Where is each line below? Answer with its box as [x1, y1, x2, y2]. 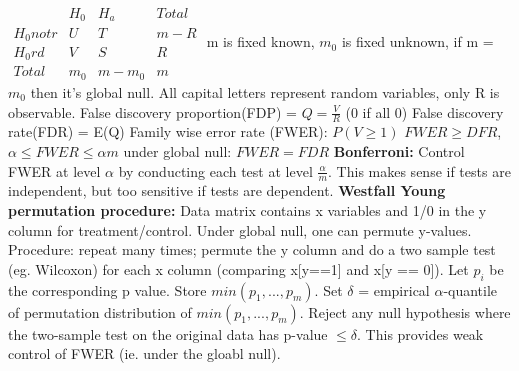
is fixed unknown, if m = [341, 31, 494, 52]
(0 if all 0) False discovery [345, 101, 504, 122]
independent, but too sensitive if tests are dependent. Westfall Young [8, 180, 446, 201]
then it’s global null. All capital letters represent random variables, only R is [30, 81, 500, 102]
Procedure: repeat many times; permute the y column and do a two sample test [8, 239, 496, 260]
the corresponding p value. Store [8, 279, 207, 300]
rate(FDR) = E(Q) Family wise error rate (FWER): [8, 121, 328, 142]
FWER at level [8, 160, 101, 181]
